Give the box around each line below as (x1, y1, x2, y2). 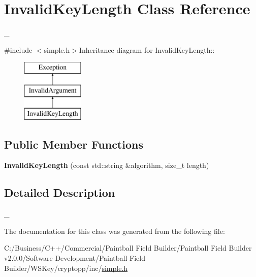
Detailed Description (4, 185, 115, 200)
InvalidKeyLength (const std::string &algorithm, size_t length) (4, 160, 209, 170)
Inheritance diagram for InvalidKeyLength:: (79, 44, 215, 55)
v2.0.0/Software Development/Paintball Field (4, 253, 145, 263)
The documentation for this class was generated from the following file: (4, 225, 225, 236)
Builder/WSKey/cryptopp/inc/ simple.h (4, 262, 128, 273)
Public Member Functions (4, 136, 143, 152)
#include (4, 44, 33, 55)
